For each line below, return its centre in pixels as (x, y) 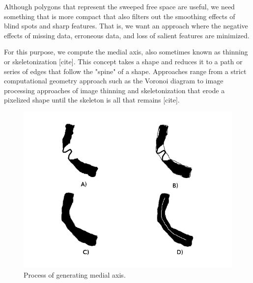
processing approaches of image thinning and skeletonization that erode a (114, 90)
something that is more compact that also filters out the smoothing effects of (120, 16)
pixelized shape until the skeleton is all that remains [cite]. (92, 100)
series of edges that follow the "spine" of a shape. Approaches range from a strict (125, 71)
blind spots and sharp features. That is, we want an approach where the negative (126, 26)
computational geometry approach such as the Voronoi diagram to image (114, 81)
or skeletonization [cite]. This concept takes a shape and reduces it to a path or (123, 61)
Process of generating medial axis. (75, 274)
